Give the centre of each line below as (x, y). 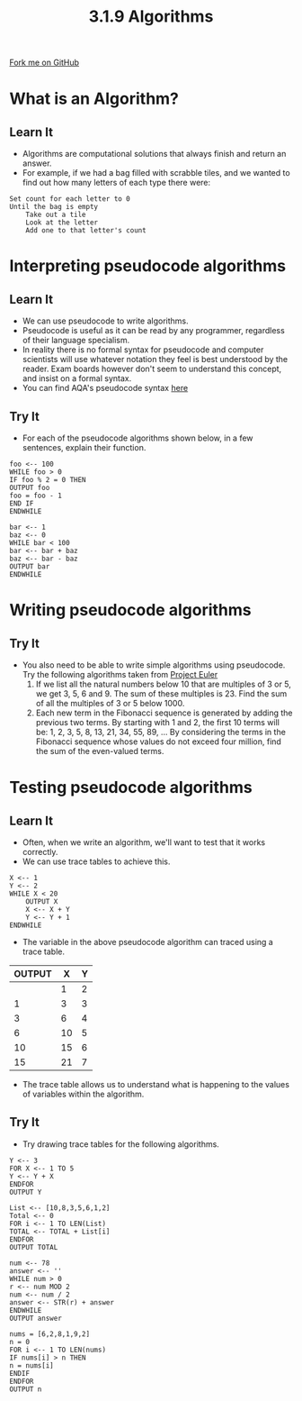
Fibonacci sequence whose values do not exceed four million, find (158, 741)
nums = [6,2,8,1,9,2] (50, 1334)
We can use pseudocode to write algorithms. (105, 321)
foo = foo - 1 (36, 496)
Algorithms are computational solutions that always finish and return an (154, 154)
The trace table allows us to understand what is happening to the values (156, 1084)
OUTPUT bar (30, 567)
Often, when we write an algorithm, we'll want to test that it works (144, 842)
